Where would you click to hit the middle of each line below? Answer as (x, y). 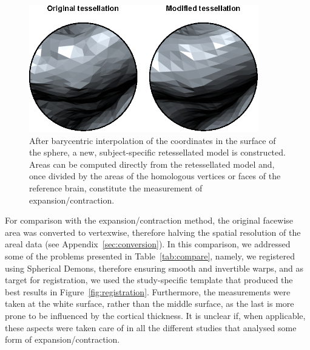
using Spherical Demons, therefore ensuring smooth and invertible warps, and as (154, 268)
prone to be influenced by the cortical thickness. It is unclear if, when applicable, (155, 315)
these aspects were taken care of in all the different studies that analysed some (151, 327)
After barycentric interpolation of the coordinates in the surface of (153, 140)
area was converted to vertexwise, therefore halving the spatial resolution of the (153, 232)
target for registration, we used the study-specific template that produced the (149, 280)
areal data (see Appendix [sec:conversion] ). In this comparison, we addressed (148, 244)
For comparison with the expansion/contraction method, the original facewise (149, 220)
